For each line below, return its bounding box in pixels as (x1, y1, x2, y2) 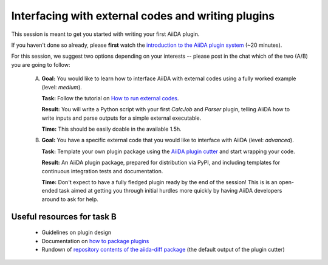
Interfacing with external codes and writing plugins (11, 9, 275, 22)
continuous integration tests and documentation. (41, 167, 163, 174)
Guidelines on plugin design (41, 229, 112, 236)
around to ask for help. (41, 195, 98, 203)
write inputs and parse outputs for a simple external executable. (41, 114, 202, 122)
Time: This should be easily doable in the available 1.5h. (41, 125, 182, 133)
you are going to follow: (11, 61, 70, 68)
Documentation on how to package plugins (41, 237, 149, 244)
